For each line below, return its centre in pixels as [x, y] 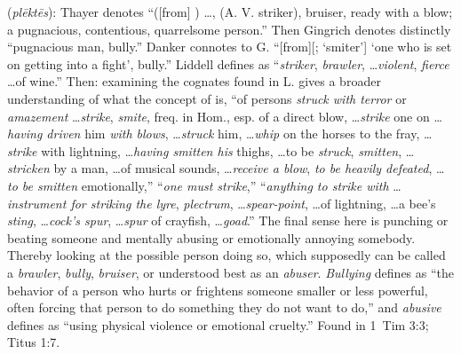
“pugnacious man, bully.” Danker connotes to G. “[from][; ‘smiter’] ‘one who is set [230, 47]
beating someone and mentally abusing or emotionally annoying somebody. [211, 237]
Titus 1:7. [34, 342]
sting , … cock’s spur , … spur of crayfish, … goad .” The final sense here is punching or [228, 220]
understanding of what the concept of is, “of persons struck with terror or [207, 98]
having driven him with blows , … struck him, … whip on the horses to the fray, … [220, 134]
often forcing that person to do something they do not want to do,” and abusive [224, 307]
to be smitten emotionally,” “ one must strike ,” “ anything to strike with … [204, 185]
